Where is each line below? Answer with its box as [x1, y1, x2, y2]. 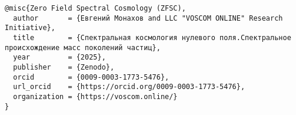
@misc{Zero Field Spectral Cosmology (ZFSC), [5, 4, 186, 12]
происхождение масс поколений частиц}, [5, 43, 161, 52]
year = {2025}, [13, 53, 106, 62]
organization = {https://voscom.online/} [13, 92, 178, 101]
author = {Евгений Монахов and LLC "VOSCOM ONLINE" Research [13, 14, 283, 22]
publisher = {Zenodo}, [13, 63, 115, 71]
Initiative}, [5, 24, 55, 32]
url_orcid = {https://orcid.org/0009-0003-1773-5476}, [13, 83, 245, 91]
